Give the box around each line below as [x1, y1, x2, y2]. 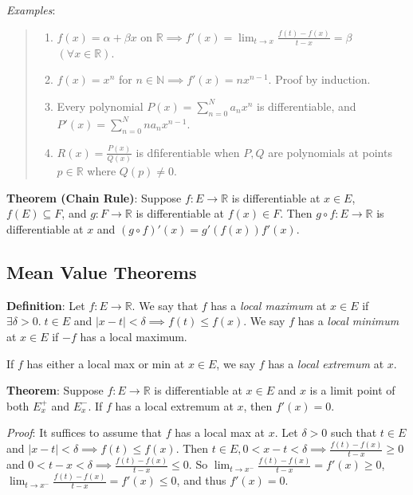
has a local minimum [297, 312, 399, 329]
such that [330, 424, 377, 441]
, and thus [176, 472, 226, 489]
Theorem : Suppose [6, 382, 104, 399]
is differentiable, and [257, 97, 356, 114]
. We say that [132, 297, 199, 313]
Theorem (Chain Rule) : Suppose [6, 189, 182, 206]
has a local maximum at [210, 297, 327, 313]
